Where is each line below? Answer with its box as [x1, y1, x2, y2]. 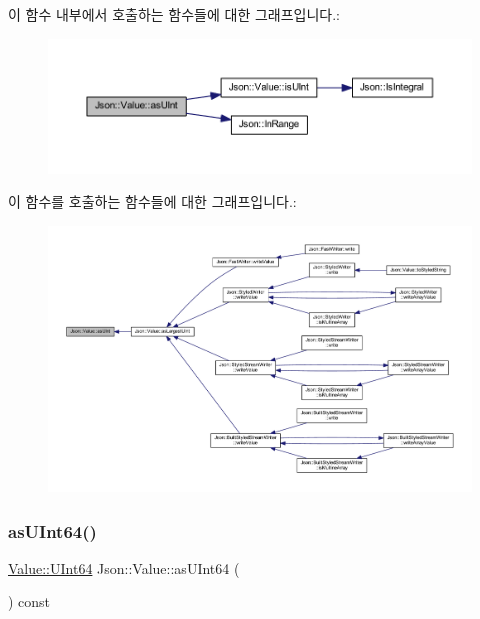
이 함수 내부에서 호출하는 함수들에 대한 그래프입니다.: [8, 4, 340, 24]
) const [8, 591, 51, 612]
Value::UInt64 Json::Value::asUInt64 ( [8, 557, 240, 578]
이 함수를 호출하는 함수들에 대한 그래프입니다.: [8, 191, 297, 212]
